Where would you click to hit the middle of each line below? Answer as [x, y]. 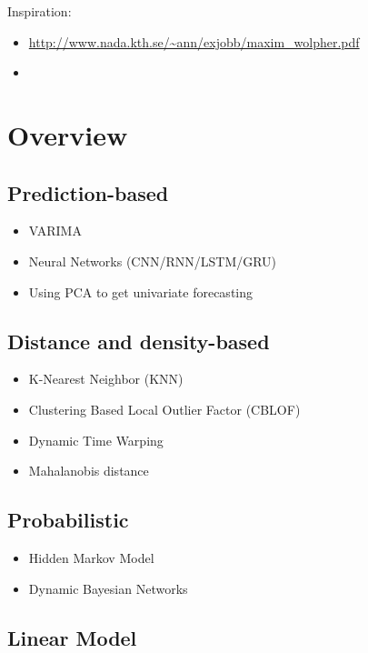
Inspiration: [40, 11]
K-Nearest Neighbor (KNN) [106, 379]
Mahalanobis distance [89, 471]
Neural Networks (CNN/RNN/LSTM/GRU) [153, 261]
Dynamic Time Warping [96, 440]
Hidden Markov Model [91, 557]
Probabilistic [68, 520]
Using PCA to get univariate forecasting [140, 291]
